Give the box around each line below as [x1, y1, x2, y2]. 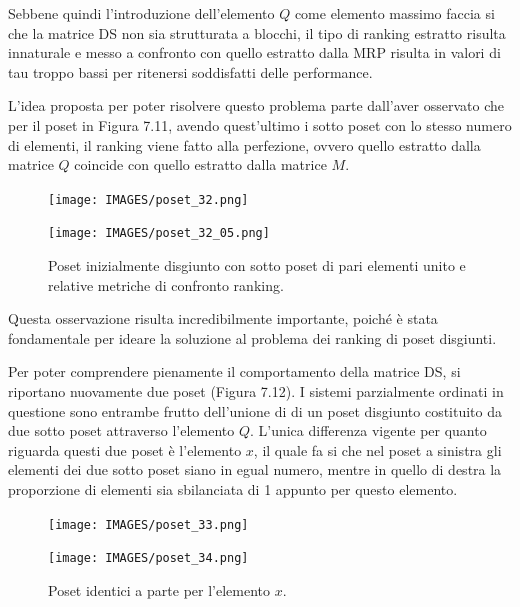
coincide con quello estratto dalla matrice [74, 154, 327, 175]
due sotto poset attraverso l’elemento [8, 420, 235, 441]
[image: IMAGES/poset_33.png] [48, 517, 249, 532]
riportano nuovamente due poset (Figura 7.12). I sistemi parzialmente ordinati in [8, 381, 504, 402]
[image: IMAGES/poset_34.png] [48, 551, 249, 566]
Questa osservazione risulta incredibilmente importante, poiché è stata [8, 308, 438, 329]
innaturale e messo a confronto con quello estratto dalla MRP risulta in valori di [8, 42, 501, 63]
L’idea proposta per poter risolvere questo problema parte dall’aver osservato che [8, 95, 504, 116]
